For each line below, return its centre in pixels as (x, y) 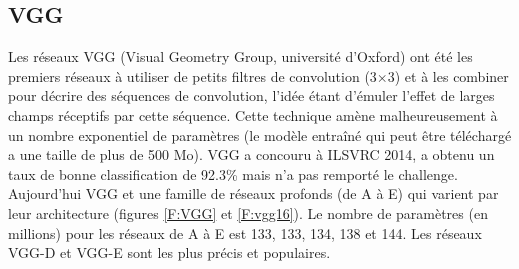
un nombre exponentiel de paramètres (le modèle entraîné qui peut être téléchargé (260, 134)
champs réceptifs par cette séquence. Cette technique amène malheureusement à (253, 114)
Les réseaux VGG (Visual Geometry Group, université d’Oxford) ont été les (240, 56)
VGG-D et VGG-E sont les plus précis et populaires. (169, 252)
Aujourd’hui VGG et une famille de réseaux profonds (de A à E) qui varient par (253, 193)
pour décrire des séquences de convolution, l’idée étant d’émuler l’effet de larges (251, 95)
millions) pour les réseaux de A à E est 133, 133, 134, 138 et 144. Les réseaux (245, 232)
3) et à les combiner (448, 75)
